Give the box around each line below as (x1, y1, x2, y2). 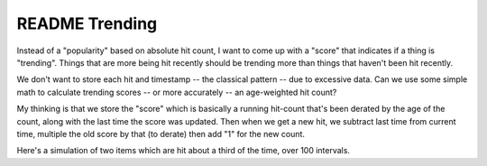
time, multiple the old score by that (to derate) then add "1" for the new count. (16, 128, 306, 139)
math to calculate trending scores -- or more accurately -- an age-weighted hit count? (16, 87, 337, 97)
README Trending (16, 14, 158, 33)
